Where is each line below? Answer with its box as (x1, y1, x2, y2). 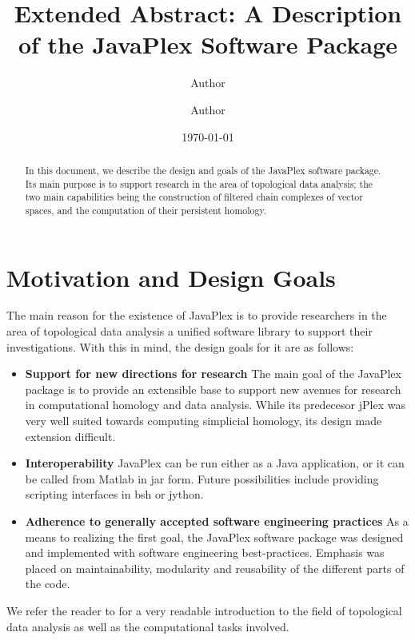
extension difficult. (25, 427, 116, 444)
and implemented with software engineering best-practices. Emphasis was (25, 544, 385, 561)
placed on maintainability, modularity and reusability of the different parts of (25, 559, 405, 576)
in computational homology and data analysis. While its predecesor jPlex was (25, 396, 405, 413)
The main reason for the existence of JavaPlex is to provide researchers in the (6, 307, 387, 324)
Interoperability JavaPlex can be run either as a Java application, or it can (25, 455, 405, 471)
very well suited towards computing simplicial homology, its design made (25, 412, 382, 429)
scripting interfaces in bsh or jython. (25, 486, 204, 503)
